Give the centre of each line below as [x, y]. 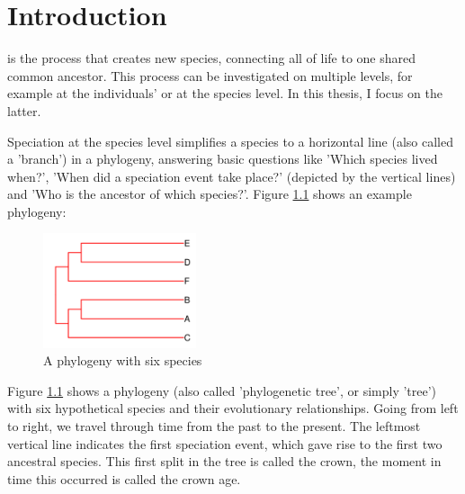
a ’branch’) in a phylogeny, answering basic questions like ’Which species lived [223, 159]
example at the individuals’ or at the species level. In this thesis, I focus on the [225, 93]
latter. [24, 110]
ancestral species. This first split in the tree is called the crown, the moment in [224, 461]
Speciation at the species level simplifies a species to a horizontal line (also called [230, 141]
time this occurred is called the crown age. [124, 478]
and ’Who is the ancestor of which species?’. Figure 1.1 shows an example [210, 194]
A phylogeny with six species [123, 360]
